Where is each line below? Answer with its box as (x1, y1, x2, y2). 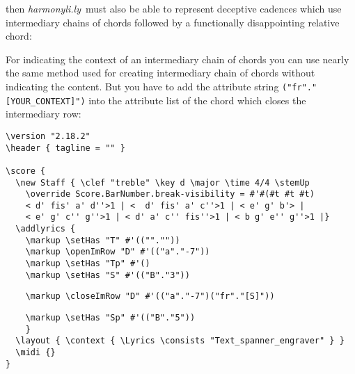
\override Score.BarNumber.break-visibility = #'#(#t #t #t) (25, 189, 315, 200)
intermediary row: (6, 106, 81, 121)
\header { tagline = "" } (6, 143, 125, 153)
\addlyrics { (15, 224, 76, 234)
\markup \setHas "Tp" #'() (25, 259, 150, 269)
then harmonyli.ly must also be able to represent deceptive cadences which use (6, 1, 342, 15)
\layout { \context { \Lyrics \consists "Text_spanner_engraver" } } (15, 336, 345, 346)
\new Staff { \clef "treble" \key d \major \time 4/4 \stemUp (15, 177, 310, 188)
